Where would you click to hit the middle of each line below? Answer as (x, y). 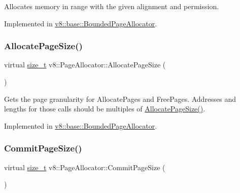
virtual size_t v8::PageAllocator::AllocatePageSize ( (85, 65)
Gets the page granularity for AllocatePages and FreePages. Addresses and (120, 99)
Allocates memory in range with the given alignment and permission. (112, 6)
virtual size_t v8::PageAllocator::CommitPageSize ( (85, 167)
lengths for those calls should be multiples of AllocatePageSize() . (105, 109)
